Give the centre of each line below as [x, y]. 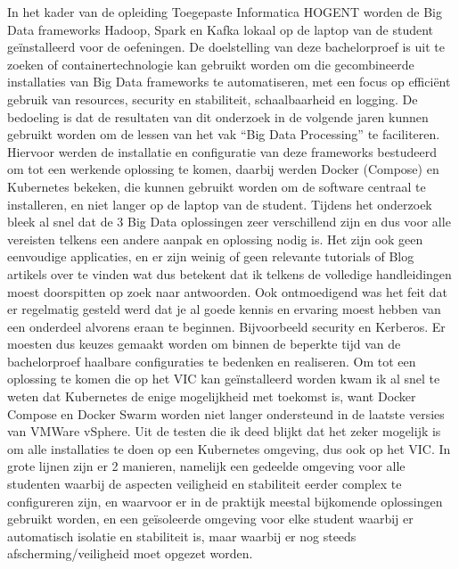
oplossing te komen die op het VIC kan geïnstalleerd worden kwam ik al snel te [224, 379]
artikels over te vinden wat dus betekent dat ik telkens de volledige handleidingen [229, 273]
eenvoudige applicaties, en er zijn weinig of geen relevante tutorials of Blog [211, 256]
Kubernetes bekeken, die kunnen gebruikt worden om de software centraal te [217, 186]
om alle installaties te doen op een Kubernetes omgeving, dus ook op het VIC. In [229, 448]
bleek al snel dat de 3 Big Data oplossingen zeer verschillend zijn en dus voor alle [229, 222]
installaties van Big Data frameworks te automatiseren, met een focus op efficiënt [229, 82]
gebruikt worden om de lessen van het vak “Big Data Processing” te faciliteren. [224, 134]
